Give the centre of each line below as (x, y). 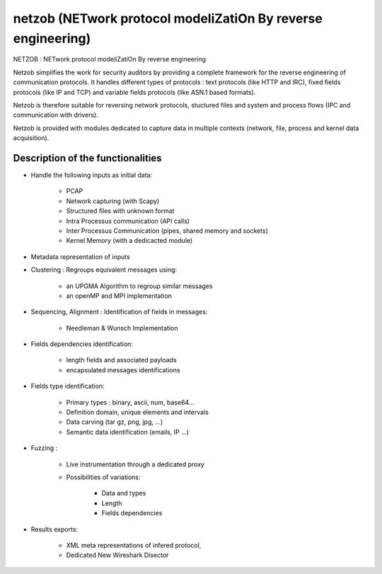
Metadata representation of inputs (80, 257)
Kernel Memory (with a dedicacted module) (129, 241)
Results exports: (54, 529)
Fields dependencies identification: (82, 344)
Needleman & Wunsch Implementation (122, 328)
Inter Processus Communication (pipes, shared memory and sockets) (167, 231)
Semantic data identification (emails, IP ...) (128, 432)
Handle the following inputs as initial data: (91, 175)
